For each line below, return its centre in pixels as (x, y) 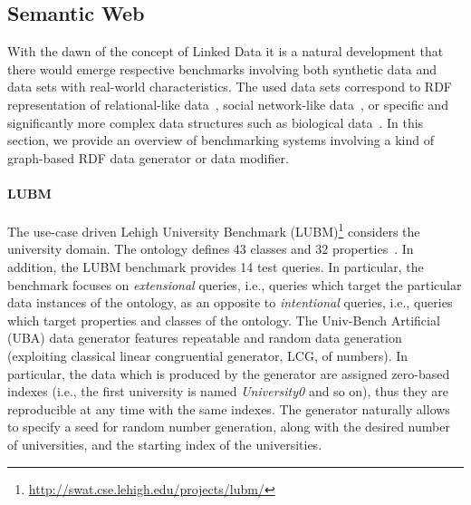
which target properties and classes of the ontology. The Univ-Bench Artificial (224, 320)
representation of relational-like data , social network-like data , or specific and (228, 104)
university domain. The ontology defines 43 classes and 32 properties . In (211, 249)
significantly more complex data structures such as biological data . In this (216, 122)
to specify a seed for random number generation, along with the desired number (229, 427)
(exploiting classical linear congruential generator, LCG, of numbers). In (208, 355)
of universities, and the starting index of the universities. (165, 444)
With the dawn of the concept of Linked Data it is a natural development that (226, 51)
